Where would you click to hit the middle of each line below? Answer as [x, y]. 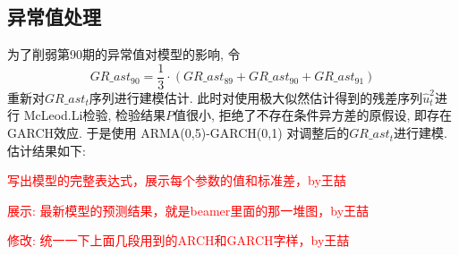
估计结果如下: [47, 150]
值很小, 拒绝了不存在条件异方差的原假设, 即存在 [313, 115]
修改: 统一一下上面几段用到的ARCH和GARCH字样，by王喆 [178, 240]
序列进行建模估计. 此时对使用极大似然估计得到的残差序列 [256, 97]
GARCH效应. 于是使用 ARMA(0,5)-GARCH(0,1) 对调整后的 [178, 133]
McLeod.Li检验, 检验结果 [94, 115]
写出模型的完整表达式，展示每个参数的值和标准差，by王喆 [177, 180]
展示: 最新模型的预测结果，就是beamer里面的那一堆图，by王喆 [188, 210]
